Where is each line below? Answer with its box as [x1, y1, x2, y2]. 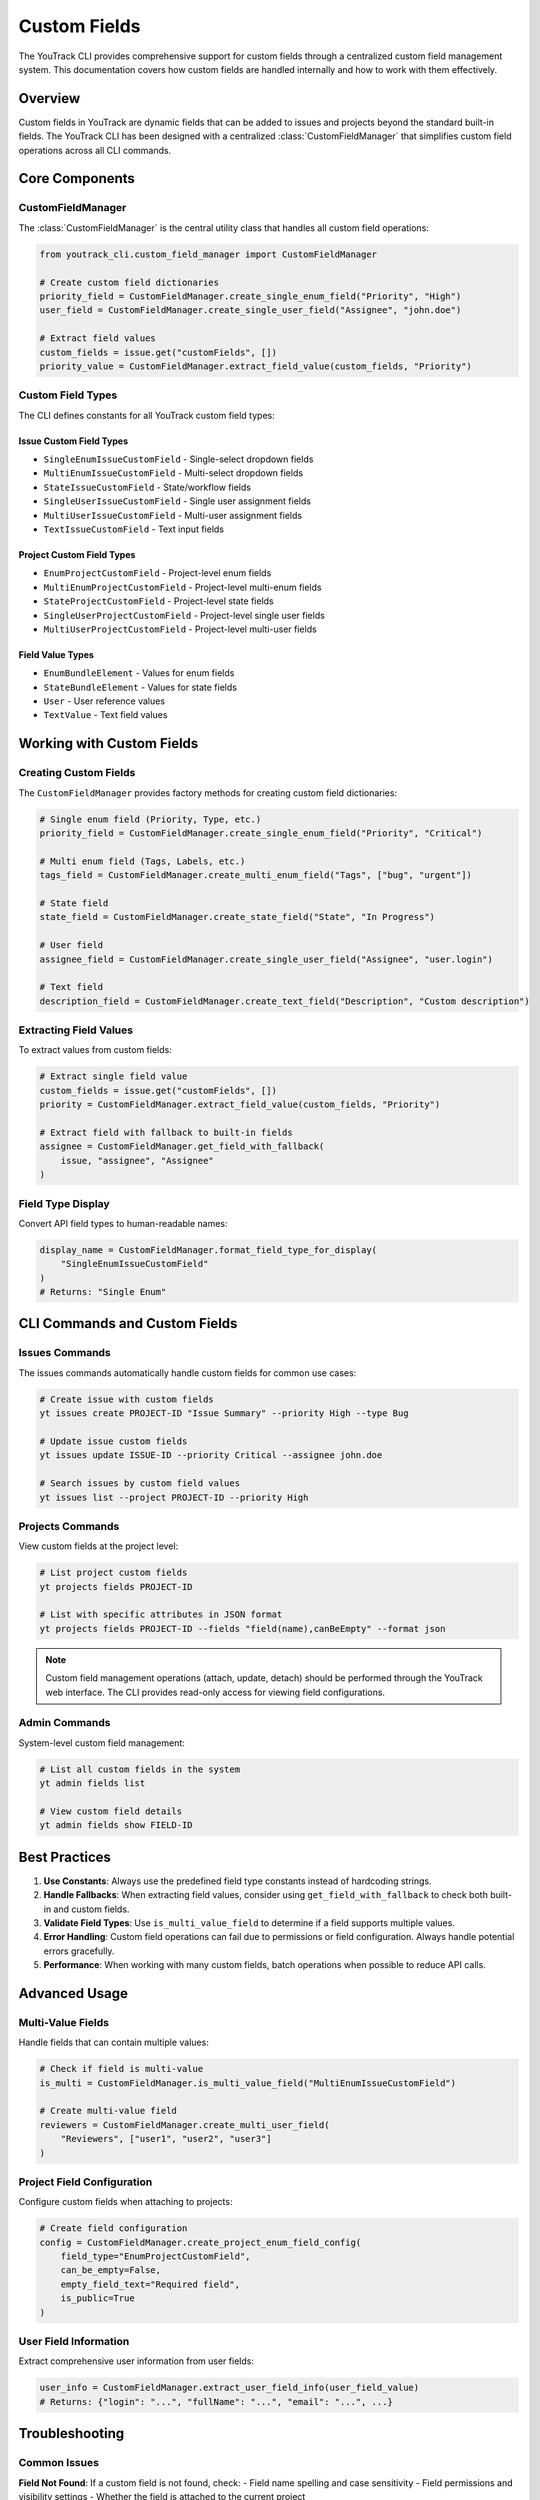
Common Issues [18, 2456, 100, 2470]
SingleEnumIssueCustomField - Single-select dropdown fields [43, 453, 314, 465]
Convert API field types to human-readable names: [18, 1217, 229, 1229]
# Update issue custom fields [39, 1435, 188, 1447]
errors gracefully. [43, 1945, 115, 1957]
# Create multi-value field [39, 2105, 177, 2117]
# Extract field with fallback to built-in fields [39, 1126, 294, 1138]
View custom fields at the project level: [18, 1540, 179, 1552]
